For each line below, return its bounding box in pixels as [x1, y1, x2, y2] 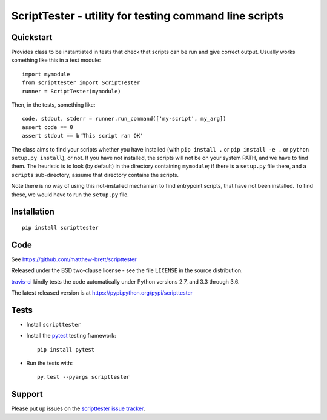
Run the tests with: [26, 359, 73, 367]
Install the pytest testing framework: [26, 332, 116, 339]
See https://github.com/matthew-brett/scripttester [11, 255, 137, 263]
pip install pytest [37, 346, 95, 353]
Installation [11, 207, 54, 217]
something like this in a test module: [11, 56, 101, 64]
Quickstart [11, 32, 53, 42]
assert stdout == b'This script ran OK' [22, 132, 144, 139]
